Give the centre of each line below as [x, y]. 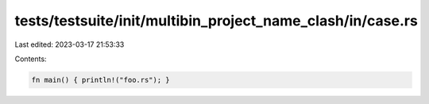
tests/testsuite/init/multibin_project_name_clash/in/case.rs [216, 21]
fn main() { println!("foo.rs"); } [100, 80]
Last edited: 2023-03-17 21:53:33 [70, 44]
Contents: [31, 59]
